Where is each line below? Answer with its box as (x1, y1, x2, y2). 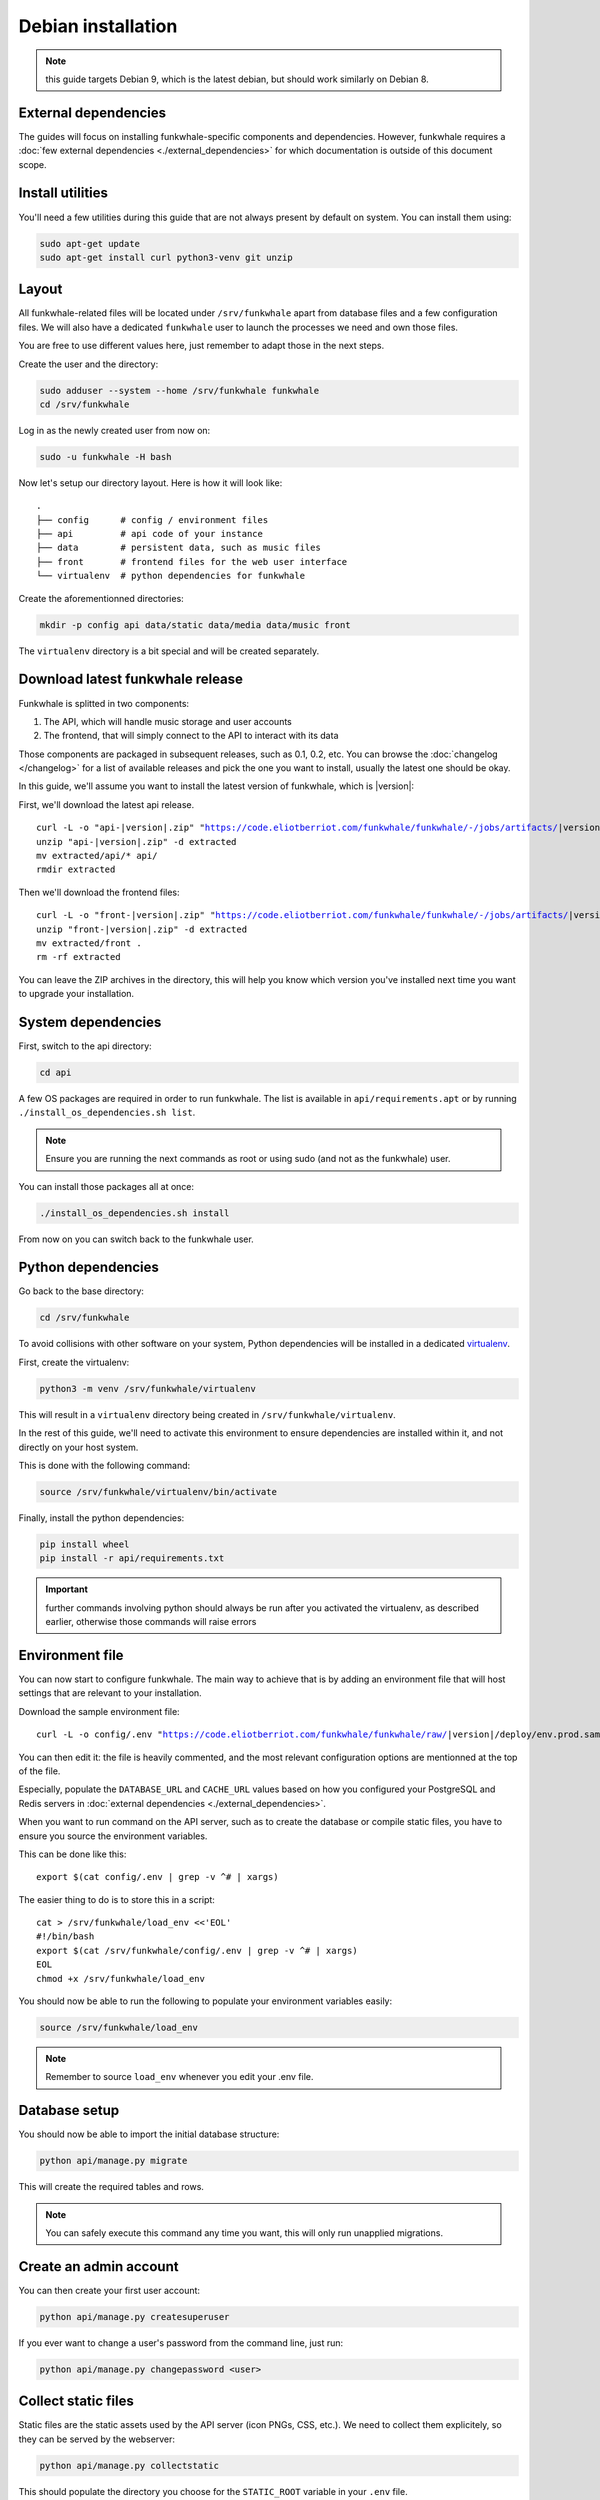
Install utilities (18, 185, 109, 202)
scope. (18, 158, 47, 170)
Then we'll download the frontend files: (18, 886, 180, 898)
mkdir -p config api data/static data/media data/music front (39, 619, 351, 630)
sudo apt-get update (39, 238, 140, 249)
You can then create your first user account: (18, 2284, 200, 2296)
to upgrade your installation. (18, 988, 135, 1000)
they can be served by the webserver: (18, 2433, 175, 2445)
